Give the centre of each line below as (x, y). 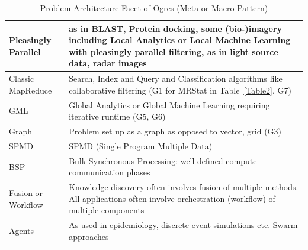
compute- (243, 160)
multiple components (107, 210)
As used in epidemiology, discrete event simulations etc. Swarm (183, 225)
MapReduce (31, 90)
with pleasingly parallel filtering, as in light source (174, 51)
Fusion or (26, 193)
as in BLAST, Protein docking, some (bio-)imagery (175, 28)
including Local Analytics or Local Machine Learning (180, 40)
